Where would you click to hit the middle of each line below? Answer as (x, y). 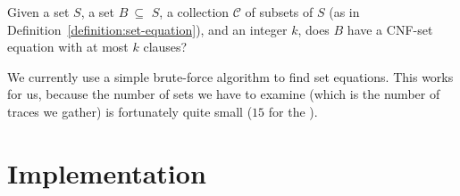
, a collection (194, 12)
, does (314, 29)
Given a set (38, 12)
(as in (344, 12)
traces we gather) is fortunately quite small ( (130, 111)
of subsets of (279, 12)
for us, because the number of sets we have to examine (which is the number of (224, 94)
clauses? (165, 47)
